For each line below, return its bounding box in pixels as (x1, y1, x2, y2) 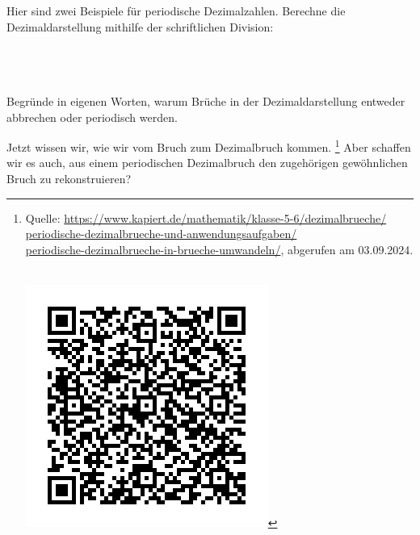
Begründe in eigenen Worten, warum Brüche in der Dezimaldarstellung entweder (6, 92, 405, 109)
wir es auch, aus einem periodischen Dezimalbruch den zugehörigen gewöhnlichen (6, 154, 408, 171)
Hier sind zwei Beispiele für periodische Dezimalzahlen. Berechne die (6, 2, 346, 19)
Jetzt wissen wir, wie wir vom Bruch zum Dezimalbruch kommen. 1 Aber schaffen (6, 136, 411, 155)
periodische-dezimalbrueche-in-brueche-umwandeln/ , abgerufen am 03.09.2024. (25, 240, 414, 257)
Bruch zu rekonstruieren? (6, 170, 132, 186)
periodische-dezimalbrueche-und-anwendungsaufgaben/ (25, 225, 297, 242)
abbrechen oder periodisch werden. (6, 108, 178, 125)
